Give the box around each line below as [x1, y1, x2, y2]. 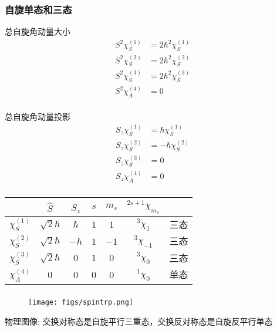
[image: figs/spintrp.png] [28, 298, 133, 307]
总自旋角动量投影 [5, 110, 70, 122]
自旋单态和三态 [5, 2, 72, 16]
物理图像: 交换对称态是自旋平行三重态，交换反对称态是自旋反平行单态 [5, 315, 273, 327]
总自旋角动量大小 [5, 25, 70, 38]
